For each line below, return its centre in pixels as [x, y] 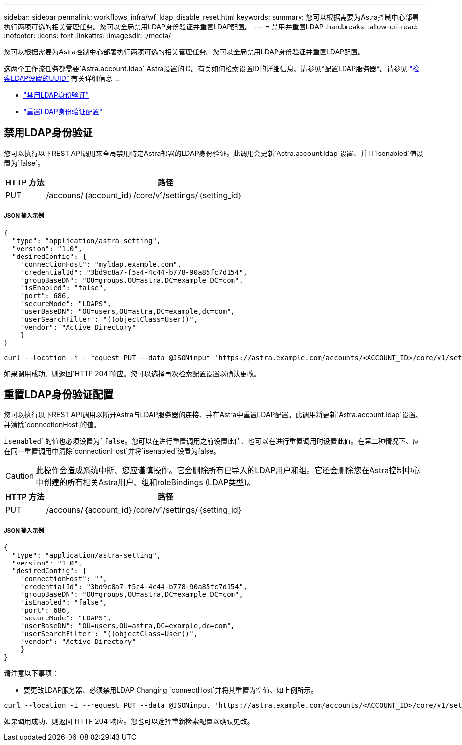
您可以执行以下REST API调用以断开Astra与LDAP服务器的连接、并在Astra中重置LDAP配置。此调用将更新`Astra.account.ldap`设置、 [213, 415]
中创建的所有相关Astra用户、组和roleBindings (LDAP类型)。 [145, 482]
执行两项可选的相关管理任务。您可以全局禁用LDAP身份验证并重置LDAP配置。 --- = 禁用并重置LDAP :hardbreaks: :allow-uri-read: [211, 27]
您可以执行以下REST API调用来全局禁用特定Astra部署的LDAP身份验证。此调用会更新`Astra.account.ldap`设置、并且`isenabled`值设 [214, 153]
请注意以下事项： [31, 673]
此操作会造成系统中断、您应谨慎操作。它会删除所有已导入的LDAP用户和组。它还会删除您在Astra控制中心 [228, 471]
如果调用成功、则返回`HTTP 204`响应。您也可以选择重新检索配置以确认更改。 [129, 721]
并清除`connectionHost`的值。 [52, 425]
